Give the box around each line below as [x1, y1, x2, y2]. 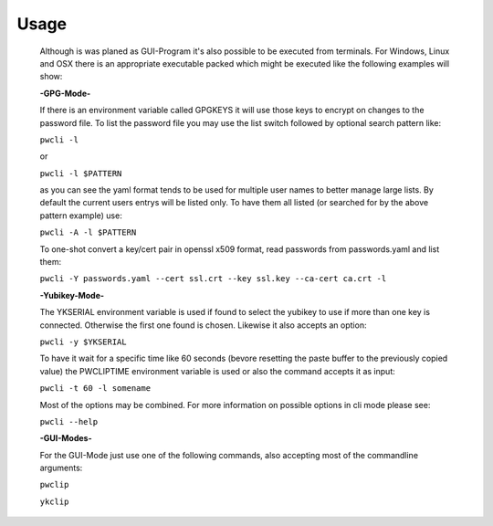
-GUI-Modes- [39, 433, 92, 444]
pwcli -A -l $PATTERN [39, 227, 137, 237]
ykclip [39, 496, 69, 507]
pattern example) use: [39, 210, 122, 221]
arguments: [39, 462, 83, 474]
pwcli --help [39, 416, 99, 426]
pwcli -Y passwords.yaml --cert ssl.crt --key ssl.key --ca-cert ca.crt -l [39, 274, 387, 284]
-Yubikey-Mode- [39, 289, 105, 300]
